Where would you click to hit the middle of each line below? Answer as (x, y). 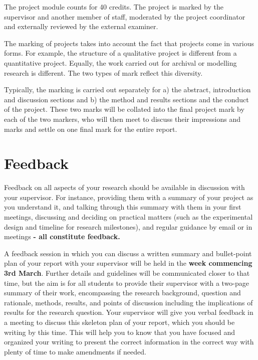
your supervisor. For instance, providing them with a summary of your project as (129, 197)
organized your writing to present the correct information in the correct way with (129, 342)
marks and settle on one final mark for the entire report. (91, 129)
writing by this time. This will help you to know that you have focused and (120, 332)
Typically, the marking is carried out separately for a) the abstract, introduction (127, 89)
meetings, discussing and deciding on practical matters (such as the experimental (128, 217)
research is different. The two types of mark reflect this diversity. (103, 72)
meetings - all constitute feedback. (62, 236)
